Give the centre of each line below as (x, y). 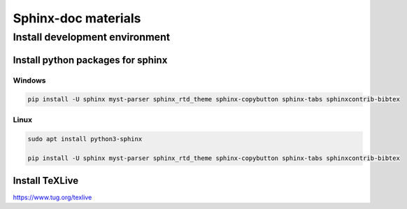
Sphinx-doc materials (77, 18)
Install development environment (92, 37)
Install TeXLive (46, 181)
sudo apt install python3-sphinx (85, 139)
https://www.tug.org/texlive (52, 197)
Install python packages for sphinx (90, 60)
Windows (29, 80)
